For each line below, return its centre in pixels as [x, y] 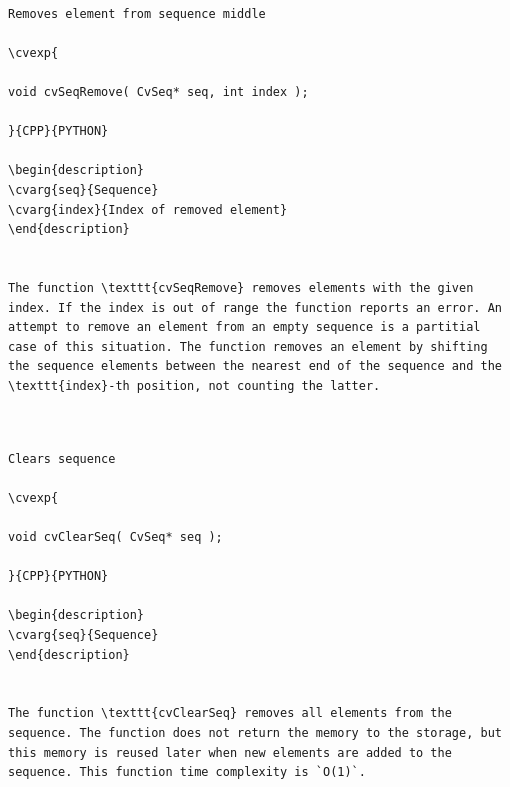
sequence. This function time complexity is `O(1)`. [187, 772]
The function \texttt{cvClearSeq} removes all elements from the [230, 713]
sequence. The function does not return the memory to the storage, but [255, 732]
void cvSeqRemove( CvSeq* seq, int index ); [158, 91]
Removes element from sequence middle [137, 13]
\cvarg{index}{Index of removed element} [148, 209]
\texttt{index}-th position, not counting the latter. [194, 385]
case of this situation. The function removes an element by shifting [248, 346]
